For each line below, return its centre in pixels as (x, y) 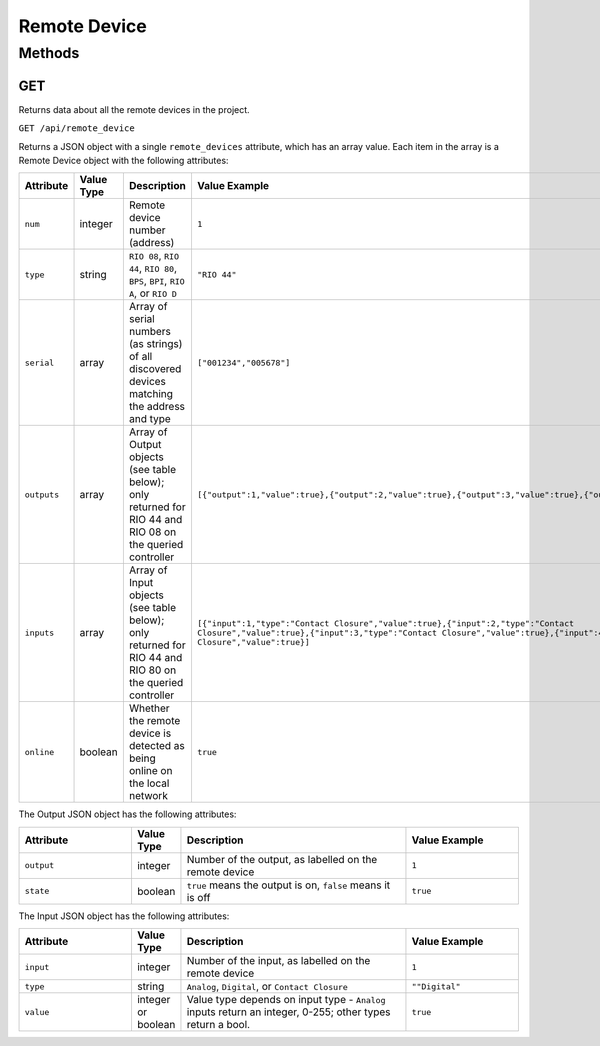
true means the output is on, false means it (288, 885)
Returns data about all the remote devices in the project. (134, 109)
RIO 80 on (152, 670)
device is (150, 733)
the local (149, 783)
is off (198, 897)
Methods (49, 53)
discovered (155, 369)
